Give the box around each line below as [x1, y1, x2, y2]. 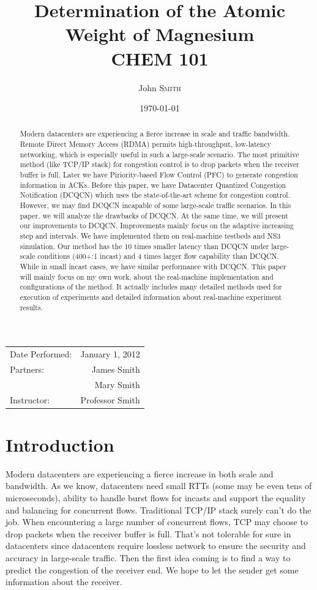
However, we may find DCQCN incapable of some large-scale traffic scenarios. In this [20, 200, 291, 211]
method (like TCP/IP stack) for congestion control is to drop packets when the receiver [20, 159, 299, 170]
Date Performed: [10, 348, 72, 360]
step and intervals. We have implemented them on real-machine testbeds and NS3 [20, 231, 281, 241]
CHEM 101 [111, 45, 209, 70]
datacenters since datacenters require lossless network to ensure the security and [6, 539, 306, 552]
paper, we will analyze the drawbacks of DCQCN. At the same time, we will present [20, 210, 288, 220]
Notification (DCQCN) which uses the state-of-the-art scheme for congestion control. [20, 190, 290, 200]
